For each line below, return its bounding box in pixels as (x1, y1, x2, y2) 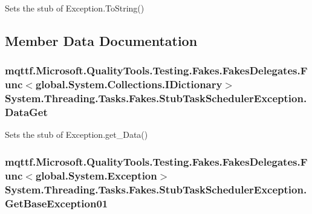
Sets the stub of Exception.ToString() (5, 2, 145, 14)
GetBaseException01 (5, 195, 108, 210)
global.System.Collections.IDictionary (35, 77, 223, 92)
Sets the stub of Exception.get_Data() (5, 128, 148, 141)
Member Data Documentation (5, 31, 198, 50)
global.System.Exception (35, 167, 157, 183)
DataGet (5, 105, 48, 120)
